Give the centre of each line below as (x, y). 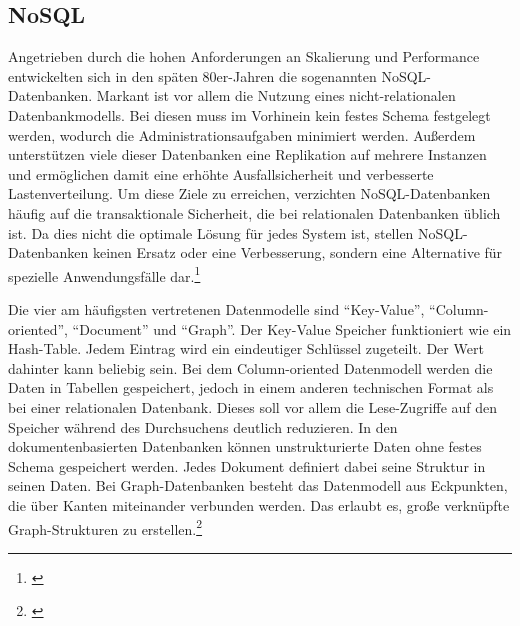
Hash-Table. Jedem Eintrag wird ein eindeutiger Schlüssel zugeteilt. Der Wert (246, 348)
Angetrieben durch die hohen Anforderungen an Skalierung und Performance (244, 56)
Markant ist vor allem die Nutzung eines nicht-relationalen (276, 95)
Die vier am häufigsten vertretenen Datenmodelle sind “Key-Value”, (216, 308)
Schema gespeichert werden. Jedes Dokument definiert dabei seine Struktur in (247, 465)
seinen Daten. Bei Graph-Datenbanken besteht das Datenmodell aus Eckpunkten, (258, 485)
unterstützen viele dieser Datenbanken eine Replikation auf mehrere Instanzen (247, 154)
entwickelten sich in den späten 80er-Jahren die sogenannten (192, 75)
